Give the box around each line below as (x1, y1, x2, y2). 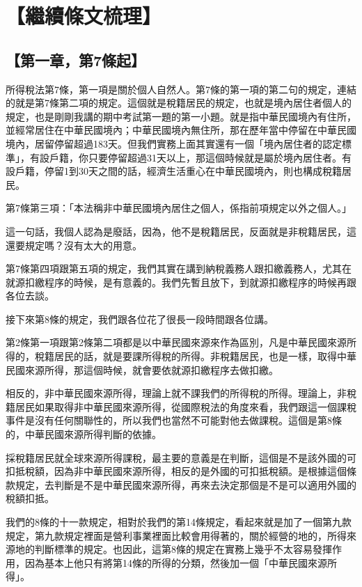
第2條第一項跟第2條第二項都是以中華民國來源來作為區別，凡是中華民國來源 (6, 335, 347, 350)
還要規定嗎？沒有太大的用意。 (6, 237, 142, 252)
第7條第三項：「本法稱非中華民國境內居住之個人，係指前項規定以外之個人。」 (6, 201, 352, 215)
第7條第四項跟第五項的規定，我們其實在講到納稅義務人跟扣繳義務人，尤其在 (6, 261, 352, 276)
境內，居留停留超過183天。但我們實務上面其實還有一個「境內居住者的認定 (6, 136, 342, 150)
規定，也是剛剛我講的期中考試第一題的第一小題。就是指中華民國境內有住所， (6, 109, 356, 123)
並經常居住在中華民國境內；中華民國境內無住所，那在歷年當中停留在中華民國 (6, 123, 356, 137)
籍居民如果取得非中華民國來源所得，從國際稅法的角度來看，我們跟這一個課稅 (6, 399, 356, 414)
